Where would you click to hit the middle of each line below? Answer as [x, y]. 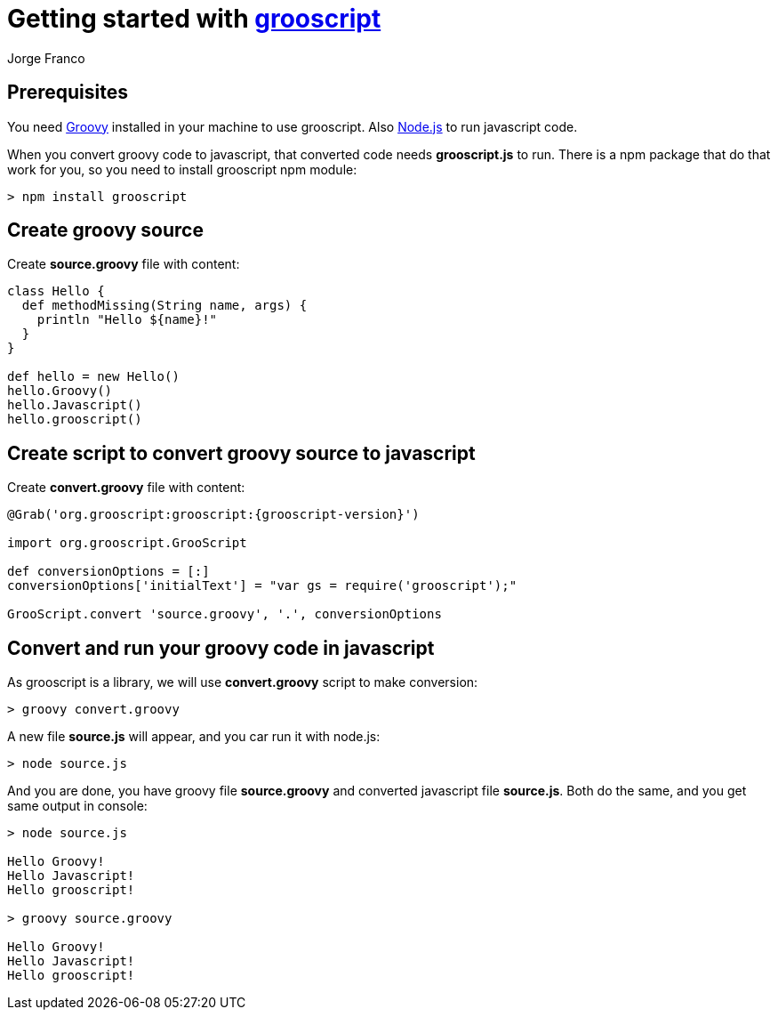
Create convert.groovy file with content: [126, 488]
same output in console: [77, 806]
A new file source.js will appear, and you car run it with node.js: [194, 737]
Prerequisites [68, 93]
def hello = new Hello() [93, 377]
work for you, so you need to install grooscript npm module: [182, 169]
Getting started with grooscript [194, 19]
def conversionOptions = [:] [108, 572]
